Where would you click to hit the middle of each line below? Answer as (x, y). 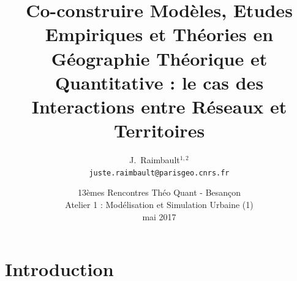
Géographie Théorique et (159, 58)
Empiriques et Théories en (159, 34)
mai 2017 (159, 216)
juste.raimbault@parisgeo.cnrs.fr (159, 173)
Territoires (159, 130)
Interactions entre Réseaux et (159, 106)
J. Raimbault (155, 160)
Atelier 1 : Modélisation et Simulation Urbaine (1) (159, 204)
